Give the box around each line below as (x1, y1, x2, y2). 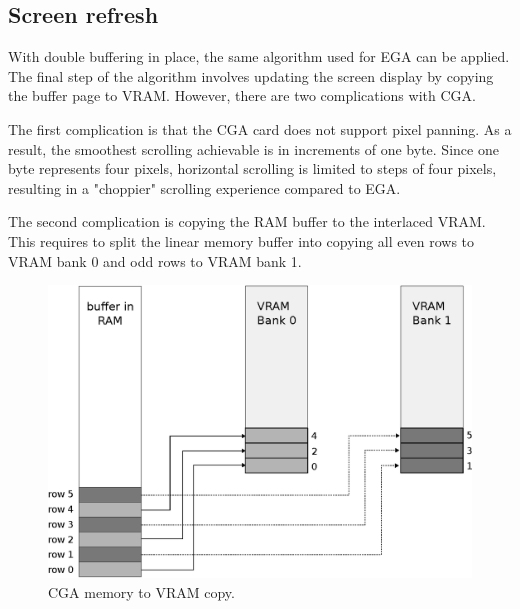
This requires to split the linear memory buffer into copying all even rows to (8, 230, 475, 251)
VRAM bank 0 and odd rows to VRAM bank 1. (8, 250, 302, 271)
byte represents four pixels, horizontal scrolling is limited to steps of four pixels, (8, 158, 497, 179)
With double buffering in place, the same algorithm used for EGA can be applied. (8, 46, 510, 67)
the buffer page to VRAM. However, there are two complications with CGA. (8, 85, 476, 106)
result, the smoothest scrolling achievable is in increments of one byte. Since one (8, 138, 499, 159)
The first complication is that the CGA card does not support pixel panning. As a (8, 118, 512, 139)
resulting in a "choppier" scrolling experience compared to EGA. (8, 177, 401, 198)
